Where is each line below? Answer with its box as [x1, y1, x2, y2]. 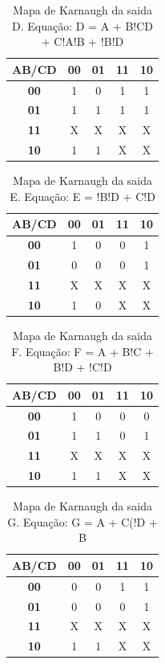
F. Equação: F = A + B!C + [11, 342, 154, 359]
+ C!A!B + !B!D [41, 33, 124, 50]
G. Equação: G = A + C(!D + [7, 513, 158, 530]
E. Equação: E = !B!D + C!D [10, 187, 155, 204]
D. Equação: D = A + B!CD [12, 17, 154, 34]
